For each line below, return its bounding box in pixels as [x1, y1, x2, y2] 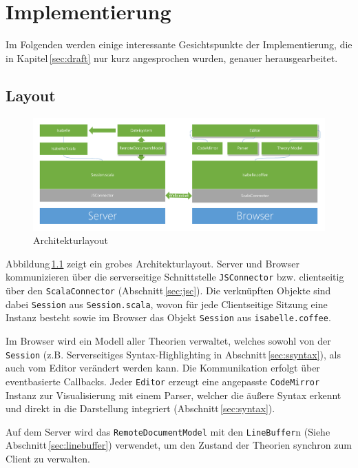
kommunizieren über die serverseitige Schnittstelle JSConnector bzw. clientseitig [6, 269, 344, 284]
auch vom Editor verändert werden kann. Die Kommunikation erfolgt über [6, 360, 320, 375]
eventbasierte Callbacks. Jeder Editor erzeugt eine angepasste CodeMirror [6, 374, 320, 388]
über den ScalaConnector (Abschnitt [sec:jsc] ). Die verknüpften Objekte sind [6, 283, 331, 298]
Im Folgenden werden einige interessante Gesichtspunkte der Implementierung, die [6, 37, 352, 52]
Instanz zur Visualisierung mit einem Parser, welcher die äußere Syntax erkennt [6, 387, 341, 402]
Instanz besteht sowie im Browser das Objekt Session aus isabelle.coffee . [6, 310, 331, 325]
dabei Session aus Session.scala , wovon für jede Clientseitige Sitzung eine [6, 296, 328, 311]
